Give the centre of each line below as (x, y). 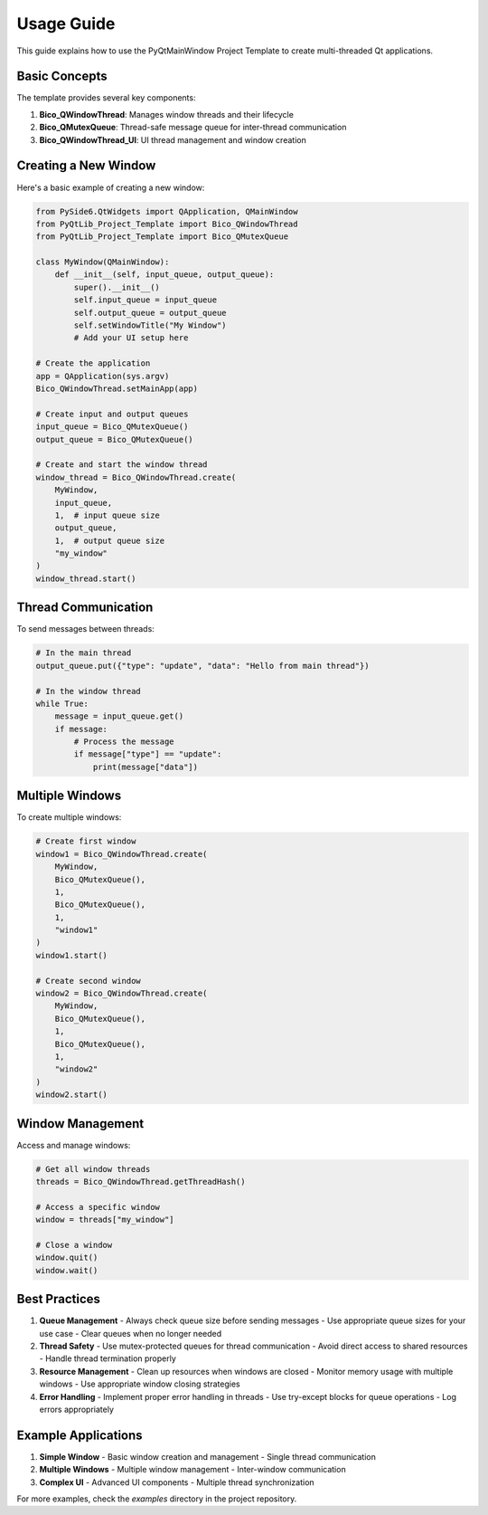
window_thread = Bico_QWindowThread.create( (136, 477)
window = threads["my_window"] (105, 1220)
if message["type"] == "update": (148, 754)
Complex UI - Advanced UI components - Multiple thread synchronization (177, 1482)
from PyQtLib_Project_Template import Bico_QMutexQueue (162, 237)
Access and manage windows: (74, 1145)
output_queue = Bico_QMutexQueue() (114, 439)
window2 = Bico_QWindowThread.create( (122, 994)
